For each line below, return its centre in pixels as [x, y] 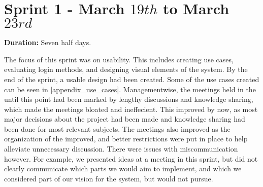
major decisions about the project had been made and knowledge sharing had [125, 119]
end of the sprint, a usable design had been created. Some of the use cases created [132, 79]
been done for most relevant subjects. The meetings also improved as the [117, 128]
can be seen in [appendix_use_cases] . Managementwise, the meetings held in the [130, 89]
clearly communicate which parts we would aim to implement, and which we [123, 169]
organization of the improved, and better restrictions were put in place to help [126, 139]
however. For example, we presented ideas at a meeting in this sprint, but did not [131, 158]
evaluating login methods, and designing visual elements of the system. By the [126, 69]
